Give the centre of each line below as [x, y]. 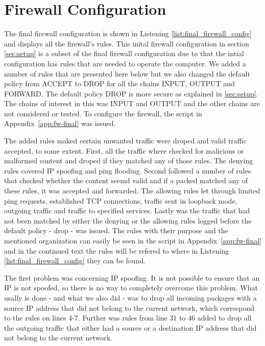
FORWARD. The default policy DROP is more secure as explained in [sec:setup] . [131, 93]
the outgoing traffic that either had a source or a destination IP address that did [130, 327]
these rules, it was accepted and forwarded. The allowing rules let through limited [132, 191]
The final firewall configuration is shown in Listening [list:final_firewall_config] [128, 33]
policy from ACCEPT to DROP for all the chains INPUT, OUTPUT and [119, 83]
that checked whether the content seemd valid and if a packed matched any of [126, 180]
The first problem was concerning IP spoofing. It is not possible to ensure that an [132, 277]
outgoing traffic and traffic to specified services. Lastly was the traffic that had [127, 211]
